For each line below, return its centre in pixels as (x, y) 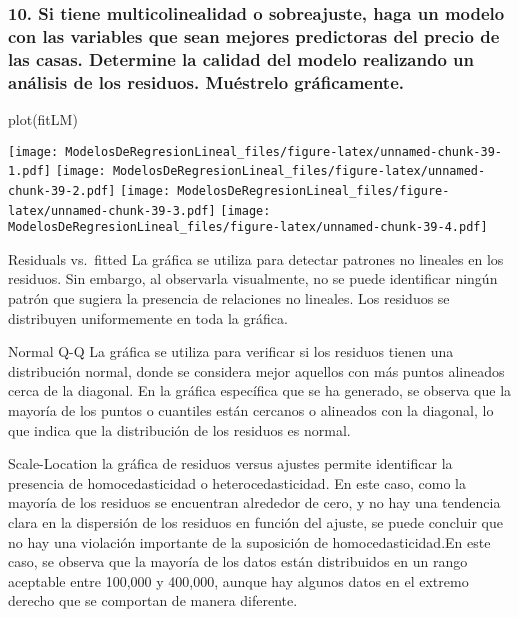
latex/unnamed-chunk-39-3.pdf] (112, 210)
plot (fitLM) (43, 118)
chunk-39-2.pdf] (62, 190)
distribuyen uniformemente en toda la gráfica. (148, 317)
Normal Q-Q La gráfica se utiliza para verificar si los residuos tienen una (231, 351)
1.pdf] (29, 171)
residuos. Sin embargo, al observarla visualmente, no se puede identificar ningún (253, 278)
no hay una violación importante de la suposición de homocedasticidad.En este (249, 541)
